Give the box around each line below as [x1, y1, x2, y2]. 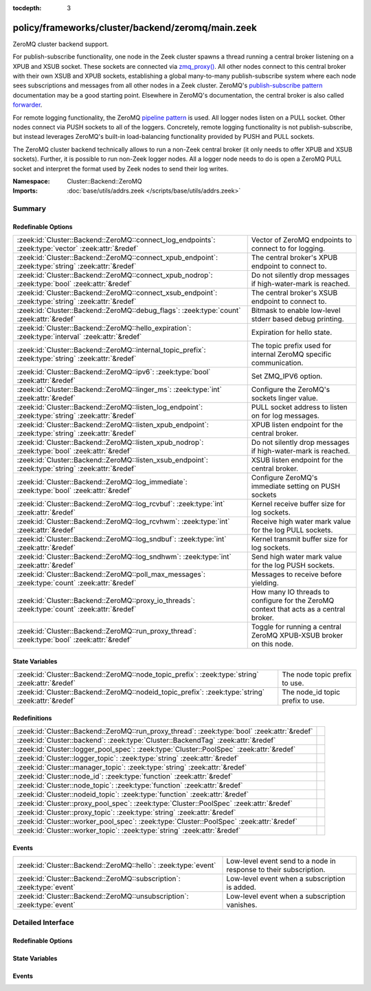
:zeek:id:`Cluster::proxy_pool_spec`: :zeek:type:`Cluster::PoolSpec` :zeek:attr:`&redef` [16, 798, 293, 808]
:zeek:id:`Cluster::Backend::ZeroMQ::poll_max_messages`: [16, 569, 206, 579]
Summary [12, 204, 47, 213]
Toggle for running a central [251, 622, 341, 632]
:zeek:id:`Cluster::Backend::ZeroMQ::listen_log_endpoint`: [16, 402, 203, 412]
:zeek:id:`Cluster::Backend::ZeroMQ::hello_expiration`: [16, 323, 192, 333]
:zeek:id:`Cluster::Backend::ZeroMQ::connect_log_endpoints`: [16, 235, 216, 245]
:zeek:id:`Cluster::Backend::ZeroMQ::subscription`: [16, 874, 181, 884]
